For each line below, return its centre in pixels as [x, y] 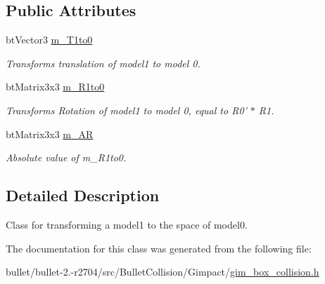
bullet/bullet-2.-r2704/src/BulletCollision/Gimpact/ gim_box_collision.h [162, 272]
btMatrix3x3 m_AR [50, 134]
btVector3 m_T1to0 [49, 40]
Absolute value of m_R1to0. [66, 157]
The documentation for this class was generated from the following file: [159, 248]
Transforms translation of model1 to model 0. [103, 63]
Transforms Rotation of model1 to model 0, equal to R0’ [126, 110]
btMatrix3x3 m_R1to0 [55, 87]
